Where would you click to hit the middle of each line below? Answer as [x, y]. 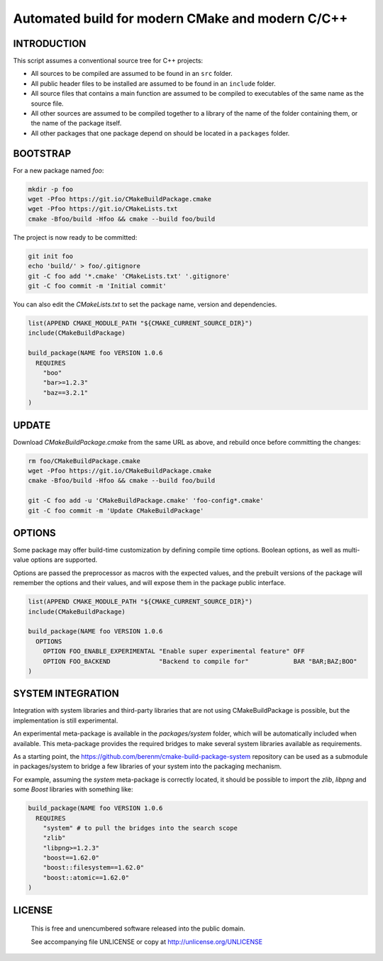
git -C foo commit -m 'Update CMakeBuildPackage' [116, 510]
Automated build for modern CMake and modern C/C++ [181, 18]
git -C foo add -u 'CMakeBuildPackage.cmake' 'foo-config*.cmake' [146, 501]
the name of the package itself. [76, 123]
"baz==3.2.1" [66, 393]
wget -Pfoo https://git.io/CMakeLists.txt [103, 209]
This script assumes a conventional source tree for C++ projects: [108, 61]
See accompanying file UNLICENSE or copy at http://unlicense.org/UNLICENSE [146, 941]
